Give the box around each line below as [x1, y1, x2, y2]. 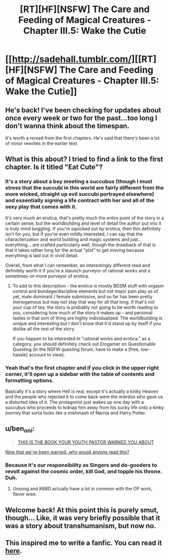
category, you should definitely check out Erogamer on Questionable [12, 341, 156, 347]
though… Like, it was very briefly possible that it [5, 514, 160, 522]
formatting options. [5, 377, 54, 384]
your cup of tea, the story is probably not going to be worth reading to [12, 304, 158, 310]
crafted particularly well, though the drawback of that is [40, 242, 156, 248]
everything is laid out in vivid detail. [5, 252, 79, 258]
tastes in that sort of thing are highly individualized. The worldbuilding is [12, 315, 162, 321]
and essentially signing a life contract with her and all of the [5, 197, 155, 204]
